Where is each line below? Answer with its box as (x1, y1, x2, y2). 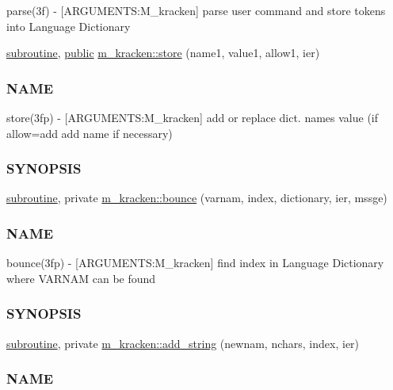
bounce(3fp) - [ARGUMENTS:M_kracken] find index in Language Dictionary (6, 254, 384, 271)
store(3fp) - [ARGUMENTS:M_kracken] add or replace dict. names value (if (6, 109, 379, 125)
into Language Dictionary (6, 17, 131, 34)
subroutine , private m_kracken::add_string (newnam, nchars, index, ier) (6, 335, 360, 351)
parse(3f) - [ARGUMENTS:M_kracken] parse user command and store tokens (6, 2, 386, 18)
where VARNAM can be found (6, 270, 156, 286)
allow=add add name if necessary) (6, 124, 173, 141)
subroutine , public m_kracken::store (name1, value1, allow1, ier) (6, 44, 320, 61)
